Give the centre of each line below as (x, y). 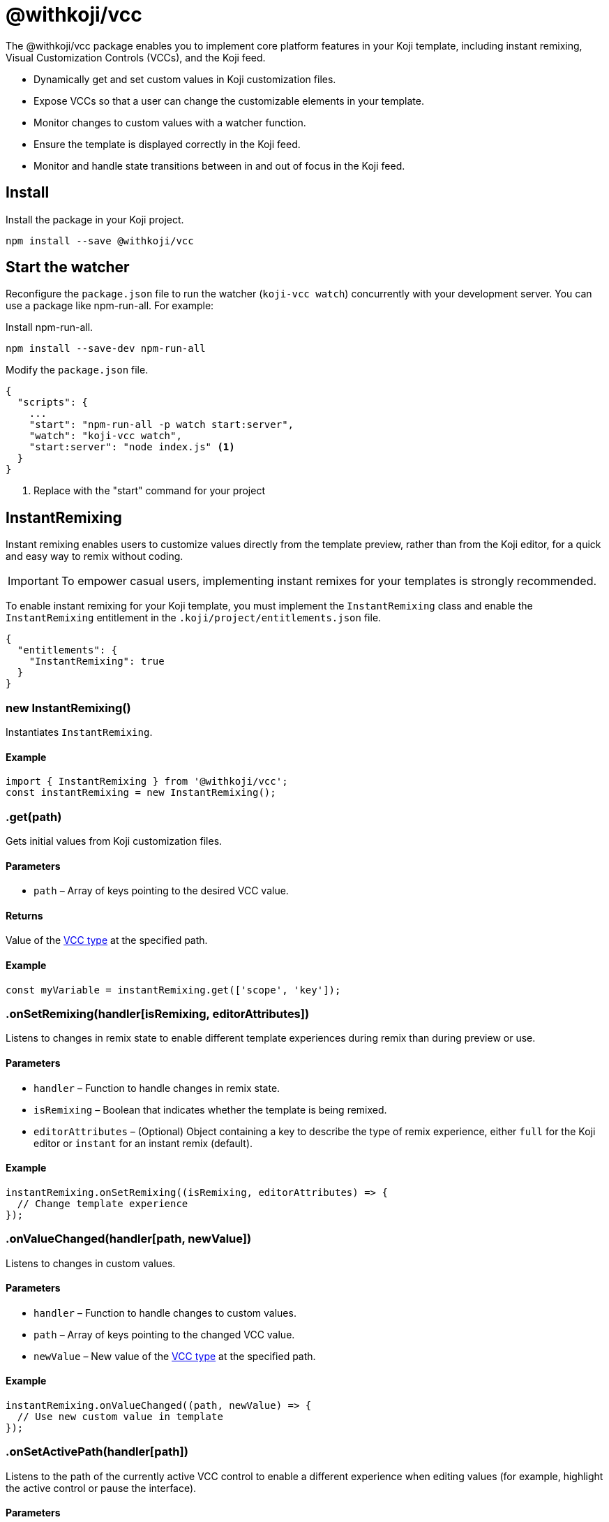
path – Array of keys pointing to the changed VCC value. (164, 1334)
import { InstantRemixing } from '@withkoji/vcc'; (147, 782)
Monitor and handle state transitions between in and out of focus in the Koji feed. (219, 165)
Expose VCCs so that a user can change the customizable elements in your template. (229, 101)
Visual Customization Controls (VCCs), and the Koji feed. (136, 57)
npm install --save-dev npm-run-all (106, 349)
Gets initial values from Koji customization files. (114, 841)
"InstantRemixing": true (97, 662)
